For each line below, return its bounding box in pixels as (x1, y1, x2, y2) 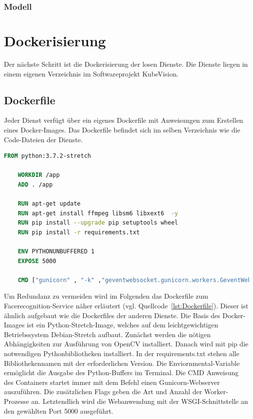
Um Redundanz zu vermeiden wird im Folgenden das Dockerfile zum (4, 291, 208, 301)
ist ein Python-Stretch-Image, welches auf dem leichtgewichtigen (27, 320, 218, 330)
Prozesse (4, 396, 29, 406)
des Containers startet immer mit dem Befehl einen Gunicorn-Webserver (4, 377, 220, 387)
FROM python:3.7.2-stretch (4, 152, 91, 160)
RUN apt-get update (18, 200, 81, 208)
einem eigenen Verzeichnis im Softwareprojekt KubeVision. (4, 68, 179, 78)
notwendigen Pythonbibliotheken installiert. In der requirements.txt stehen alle (4, 348, 239, 359)
